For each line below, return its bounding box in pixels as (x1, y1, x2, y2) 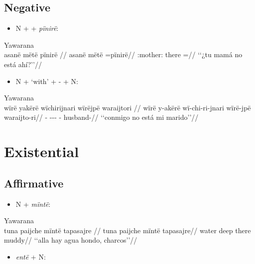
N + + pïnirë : (15, 23, 59, 33)
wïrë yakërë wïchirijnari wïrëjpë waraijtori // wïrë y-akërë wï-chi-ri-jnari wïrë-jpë (4, 102, 251, 112)
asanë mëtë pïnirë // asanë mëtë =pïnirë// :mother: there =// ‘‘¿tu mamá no (4, 49, 243, 60)
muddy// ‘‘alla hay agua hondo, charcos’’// (4, 235, 137, 245)
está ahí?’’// (4, 59, 42, 69)
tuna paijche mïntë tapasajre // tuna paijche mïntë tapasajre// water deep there (4, 225, 251, 235)
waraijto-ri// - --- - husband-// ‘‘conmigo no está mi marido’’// (4, 112, 199, 122)
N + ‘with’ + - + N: (15, 76, 79, 86)
